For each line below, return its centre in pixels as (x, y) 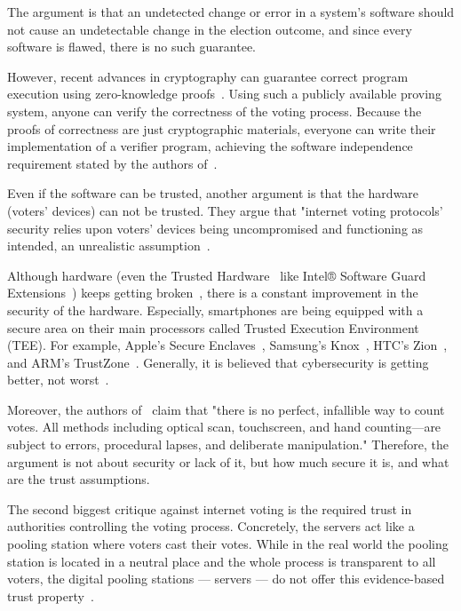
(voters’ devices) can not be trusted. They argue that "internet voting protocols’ (225, 210)
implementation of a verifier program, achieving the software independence (210, 146)
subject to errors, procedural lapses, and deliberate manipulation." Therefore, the (228, 444)
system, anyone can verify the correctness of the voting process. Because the (215, 111)
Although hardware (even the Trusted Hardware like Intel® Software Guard (217, 275)
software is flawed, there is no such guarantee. (131, 47)
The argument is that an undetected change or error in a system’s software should (231, 12)
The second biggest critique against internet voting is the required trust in (210, 508)
